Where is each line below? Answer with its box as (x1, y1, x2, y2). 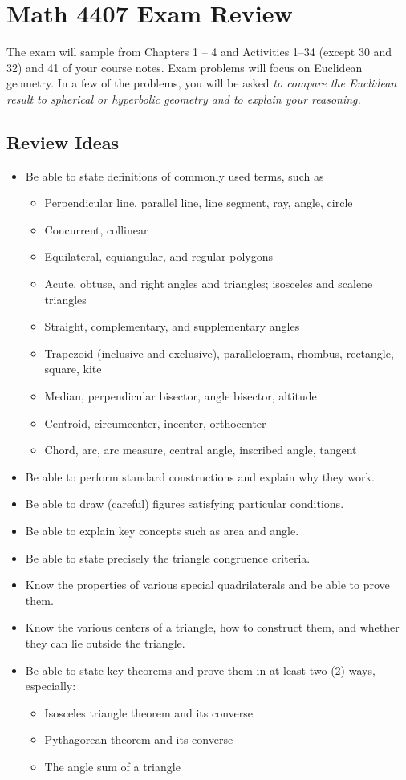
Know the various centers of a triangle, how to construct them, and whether (25, 619, 400, 636)
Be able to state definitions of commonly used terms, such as (25, 167, 324, 184)
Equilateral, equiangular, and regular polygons (44, 248, 273, 265)
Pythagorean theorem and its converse (44, 731, 233, 748)
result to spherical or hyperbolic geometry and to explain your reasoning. (6, 90, 361, 107)
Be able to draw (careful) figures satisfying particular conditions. (25, 495, 344, 512)
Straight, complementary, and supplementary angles (44, 318, 300, 335)
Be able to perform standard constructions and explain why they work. (25, 468, 375, 485)
